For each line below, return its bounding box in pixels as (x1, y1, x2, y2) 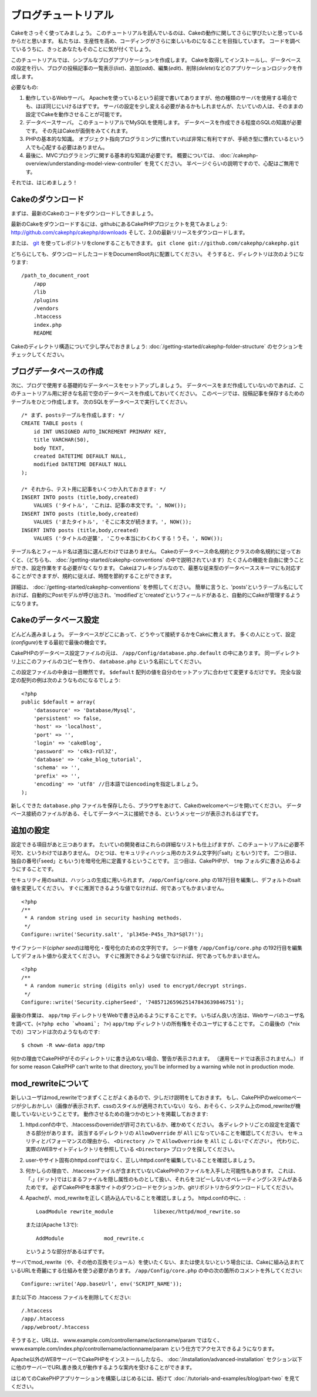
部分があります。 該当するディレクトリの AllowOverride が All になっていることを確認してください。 (35, 1129, 287, 1136)
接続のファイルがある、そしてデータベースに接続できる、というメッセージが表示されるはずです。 (26, 810, 262, 817)
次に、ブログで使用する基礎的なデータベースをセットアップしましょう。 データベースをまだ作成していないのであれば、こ (11, 381, 305, 388)
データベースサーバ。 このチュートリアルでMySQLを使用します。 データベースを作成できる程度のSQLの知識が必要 (25, 119, 302, 126)
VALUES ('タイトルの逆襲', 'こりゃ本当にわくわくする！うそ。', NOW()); (33, 535, 223, 542)
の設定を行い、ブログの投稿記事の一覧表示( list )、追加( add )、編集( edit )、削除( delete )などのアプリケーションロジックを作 (11, 65, 303, 72)
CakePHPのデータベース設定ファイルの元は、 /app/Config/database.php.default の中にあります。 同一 (11, 650, 275, 657)
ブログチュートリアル (11, 9, 114, 22)
